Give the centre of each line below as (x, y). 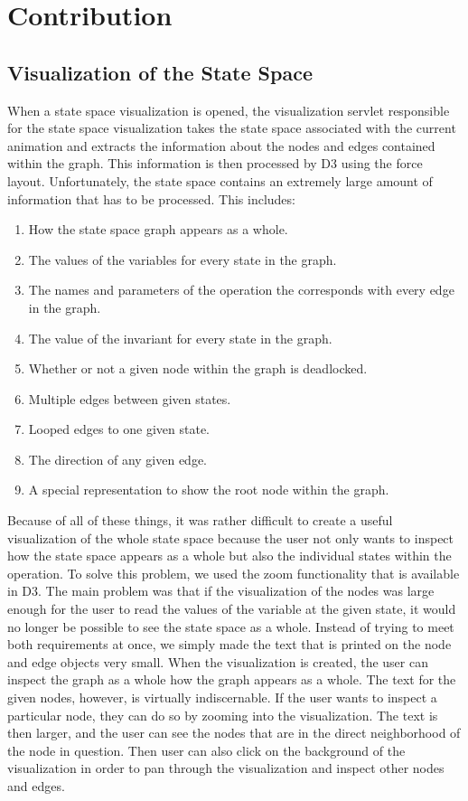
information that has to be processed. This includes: (151, 198)
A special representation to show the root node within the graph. (209, 490)
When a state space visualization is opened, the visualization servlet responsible (229, 110)
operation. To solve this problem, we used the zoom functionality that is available (234, 573)
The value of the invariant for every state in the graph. (180, 338)
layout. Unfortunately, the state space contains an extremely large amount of (220, 180)
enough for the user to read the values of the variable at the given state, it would (232, 609)
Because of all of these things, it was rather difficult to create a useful (200, 520)
